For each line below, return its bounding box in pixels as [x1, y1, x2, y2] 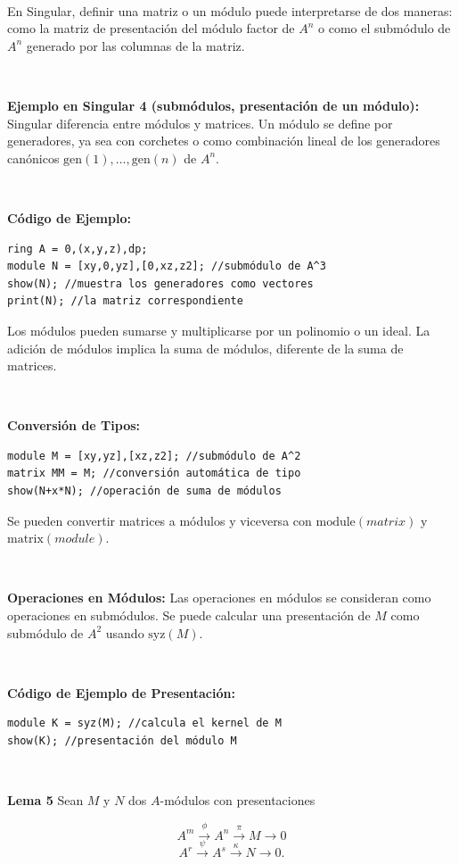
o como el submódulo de [318, 19, 451, 37]
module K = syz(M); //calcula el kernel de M [7, 717, 282, 730]
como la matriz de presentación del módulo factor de [7, 19, 295, 37]
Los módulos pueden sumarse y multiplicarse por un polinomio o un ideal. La [7, 320, 430, 339]
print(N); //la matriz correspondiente [7, 295, 243, 308]
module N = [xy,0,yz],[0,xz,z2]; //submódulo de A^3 [7, 260, 326, 273]
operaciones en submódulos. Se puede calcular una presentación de [7, 606, 371, 625]
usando [105, 623, 144, 642]
